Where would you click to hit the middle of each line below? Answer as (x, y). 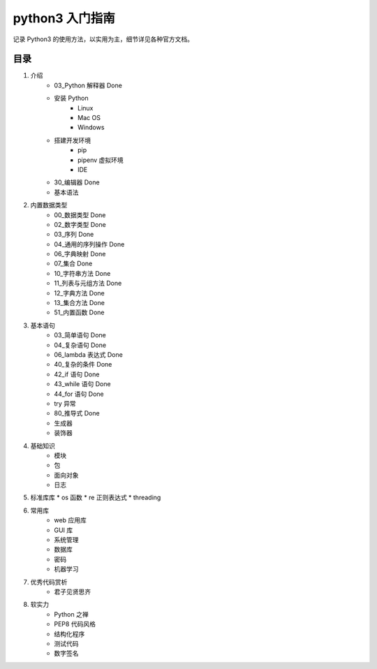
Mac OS (89, 118)
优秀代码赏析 (49, 582)
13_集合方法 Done (79, 303)
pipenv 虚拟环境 (101, 160)
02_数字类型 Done (80, 224)
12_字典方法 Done (79, 293)
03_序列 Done (74, 235)
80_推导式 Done (77, 413)
